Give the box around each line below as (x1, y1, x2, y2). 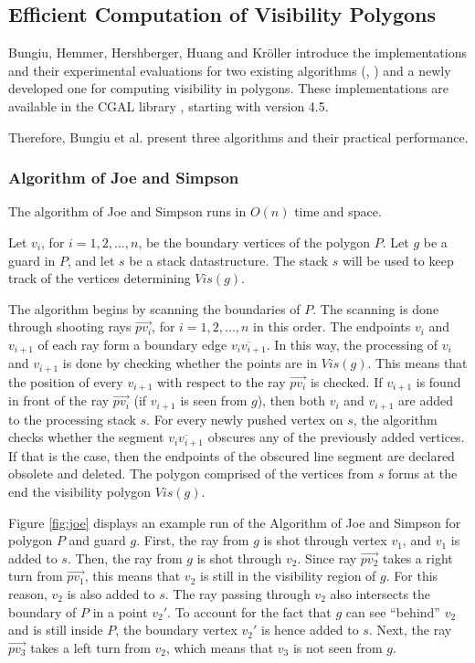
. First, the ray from (136, 531, 249, 550)
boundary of (8, 602, 77, 621)
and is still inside (8, 620, 103, 639)
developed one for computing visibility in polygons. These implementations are (8, 79, 449, 98)
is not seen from (292, 637, 383, 657)
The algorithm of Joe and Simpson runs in (8, 202, 247, 221)
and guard (69, 531, 126, 550)
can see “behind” (345, 602, 440, 621)
